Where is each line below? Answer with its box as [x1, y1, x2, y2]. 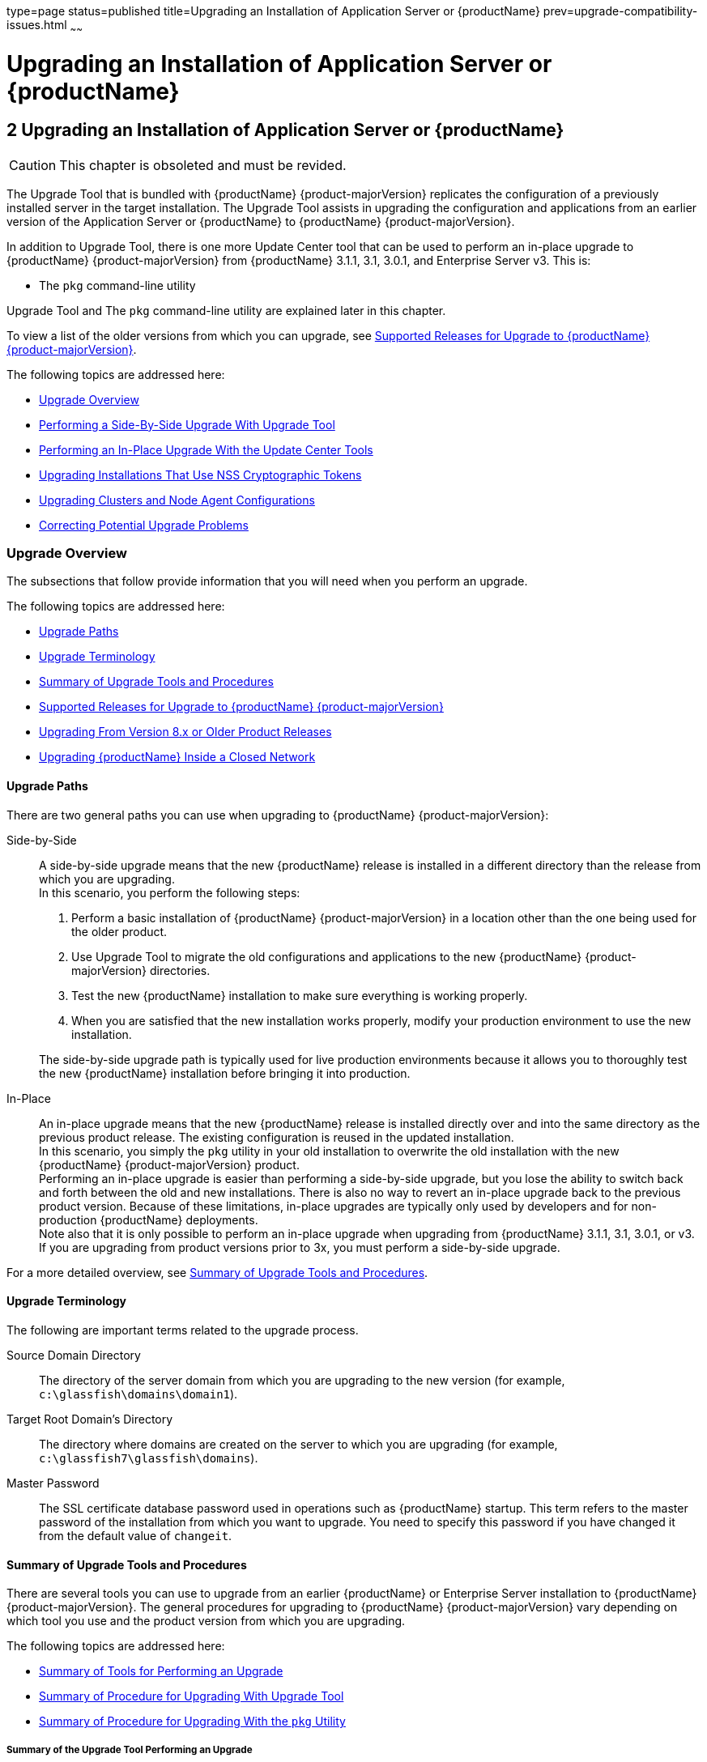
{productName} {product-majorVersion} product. [39, 1157, 300, 1172]
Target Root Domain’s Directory [6, 1411, 173, 1426]
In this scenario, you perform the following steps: [39, 885, 300, 900]
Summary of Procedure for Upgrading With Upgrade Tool [39, 1689, 344, 1704]
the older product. [71, 924, 168, 938]
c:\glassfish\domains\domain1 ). [39, 1386, 238, 1401]
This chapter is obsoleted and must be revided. [59, 156, 347, 173]
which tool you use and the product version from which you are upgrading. [6, 1614, 406, 1628]
